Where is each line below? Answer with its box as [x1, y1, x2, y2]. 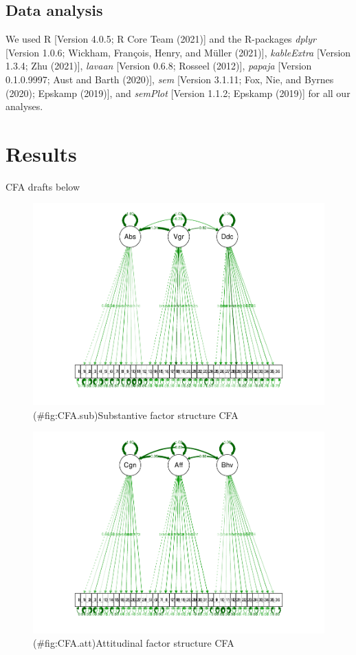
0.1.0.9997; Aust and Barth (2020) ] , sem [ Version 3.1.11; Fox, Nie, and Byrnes [5, 72, 334, 86]
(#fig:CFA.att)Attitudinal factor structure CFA [33, 636, 234, 650]
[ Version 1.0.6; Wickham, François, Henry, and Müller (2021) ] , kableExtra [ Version [5, 45, 351, 59]
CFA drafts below [5, 179, 80, 193]
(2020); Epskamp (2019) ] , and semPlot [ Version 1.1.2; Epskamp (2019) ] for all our [5, 85, 351, 100]
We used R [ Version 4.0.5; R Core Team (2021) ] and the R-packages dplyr [5, 32, 316, 46]
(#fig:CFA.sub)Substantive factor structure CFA [33, 407, 238, 422]
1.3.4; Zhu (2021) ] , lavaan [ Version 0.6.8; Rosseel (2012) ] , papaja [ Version [5, 58, 312, 73]
